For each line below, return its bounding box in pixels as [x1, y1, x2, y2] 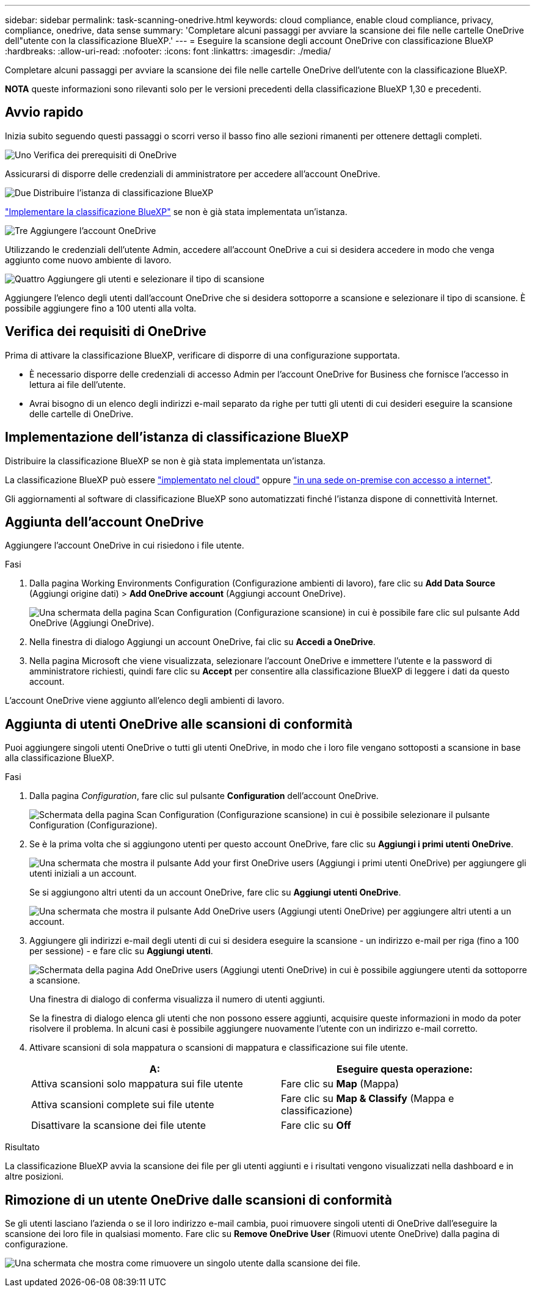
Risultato [5, 1142, 40, 1153]
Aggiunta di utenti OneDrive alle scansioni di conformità [5, 716, 353, 732]
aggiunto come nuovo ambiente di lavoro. [5, 254, 172, 265]
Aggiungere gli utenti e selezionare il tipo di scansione [47, 273, 264, 284]
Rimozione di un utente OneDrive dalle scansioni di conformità [5, 1192, 392, 1208]
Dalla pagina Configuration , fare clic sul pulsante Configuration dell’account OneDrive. [29, 790, 379, 801]
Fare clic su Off [281, 1119, 351, 1132]
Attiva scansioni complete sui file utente [31, 1098, 214, 1111]
